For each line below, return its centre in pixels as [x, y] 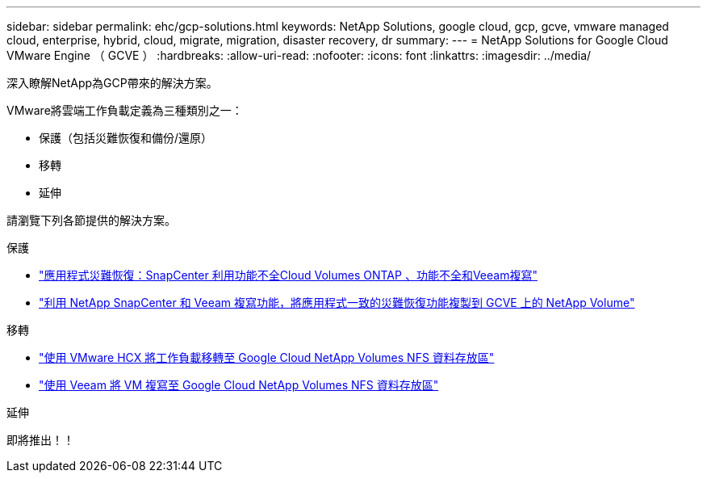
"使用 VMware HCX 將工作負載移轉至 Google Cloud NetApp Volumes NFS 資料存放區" [267, 357]
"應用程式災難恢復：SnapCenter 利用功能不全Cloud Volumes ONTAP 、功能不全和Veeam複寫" [288, 275]
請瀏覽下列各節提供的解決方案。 [91, 220]
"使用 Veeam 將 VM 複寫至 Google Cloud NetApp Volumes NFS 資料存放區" [239, 385]
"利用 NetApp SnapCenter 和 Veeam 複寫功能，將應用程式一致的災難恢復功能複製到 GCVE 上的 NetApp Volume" [337, 303]
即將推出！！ [40, 440]
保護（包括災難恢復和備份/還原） [126, 138]
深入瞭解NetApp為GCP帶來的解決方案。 [112, 83]
